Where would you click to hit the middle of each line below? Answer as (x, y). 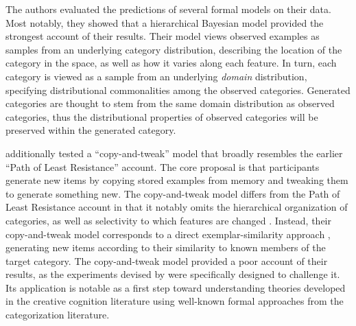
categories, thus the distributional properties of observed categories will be (162, 116)
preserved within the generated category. (91, 130)
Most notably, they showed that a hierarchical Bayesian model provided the (165, 22)
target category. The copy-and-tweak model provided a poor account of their (167, 260)
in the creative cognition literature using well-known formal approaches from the (175, 301)
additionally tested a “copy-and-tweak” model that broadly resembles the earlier (174, 153)
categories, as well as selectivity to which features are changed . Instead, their (168, 220)
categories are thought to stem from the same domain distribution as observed (170, 103)
